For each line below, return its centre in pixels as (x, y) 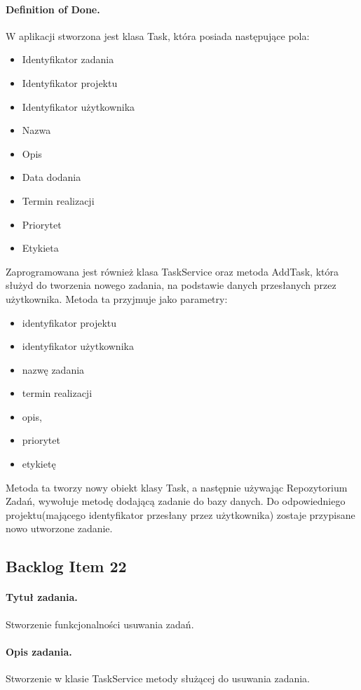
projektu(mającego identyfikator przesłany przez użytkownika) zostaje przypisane (180, 514)
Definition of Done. (53, 9)
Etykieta (40, 248)
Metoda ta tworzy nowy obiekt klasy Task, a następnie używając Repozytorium (177, 487)
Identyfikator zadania (68, 59)
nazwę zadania (53, 369)
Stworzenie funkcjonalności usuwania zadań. (100, 624)
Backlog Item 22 (66, 566)
